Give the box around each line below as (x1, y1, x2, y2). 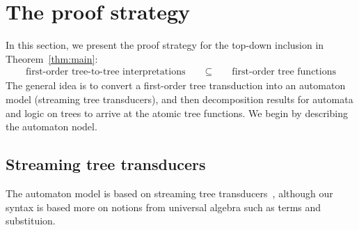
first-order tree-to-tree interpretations (25, 67, 186, 77)
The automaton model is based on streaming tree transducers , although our (6, 185, 333, 200)
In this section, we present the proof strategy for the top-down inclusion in (6, 38, 324, 52)
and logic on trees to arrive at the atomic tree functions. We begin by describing (6, 105, 348, 120)
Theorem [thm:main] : (6, 51, 98, 66)
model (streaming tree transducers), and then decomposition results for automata (6, 91, 353, 106)
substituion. (6, 213, 56, 228)
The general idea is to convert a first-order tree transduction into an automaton (6, 78, 346, 93)
